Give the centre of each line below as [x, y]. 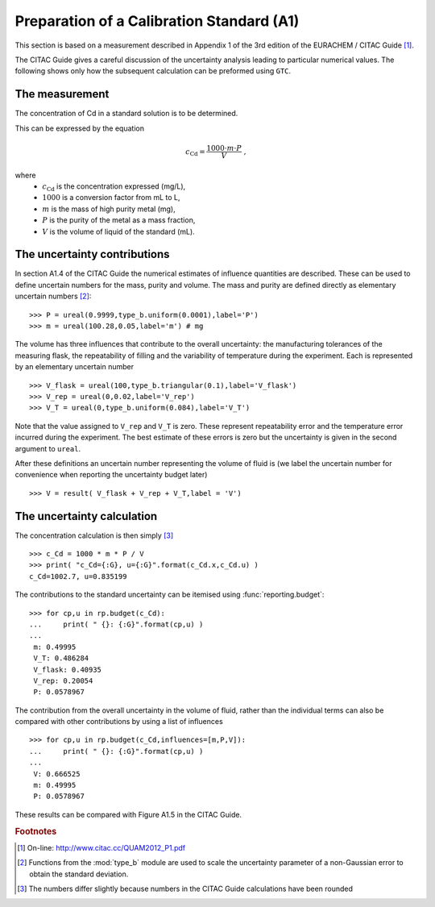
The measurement [62, 94]
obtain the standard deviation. [79, 874]
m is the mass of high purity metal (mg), [109, 209]
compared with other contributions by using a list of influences [119, 722]
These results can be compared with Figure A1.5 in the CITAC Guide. [128, 814]
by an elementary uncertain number [75, 367]
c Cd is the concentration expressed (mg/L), [114, 187]
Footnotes [36, 831]
